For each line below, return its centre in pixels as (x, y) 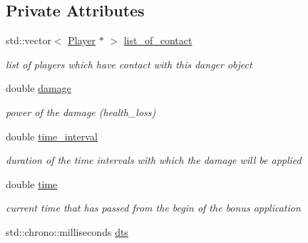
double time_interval (52, 136)
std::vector (29, 40)
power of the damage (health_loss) (81, 112)
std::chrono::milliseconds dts (67, 231)
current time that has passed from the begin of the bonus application (153, 208)
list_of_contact (158, 40)
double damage (38, 88)
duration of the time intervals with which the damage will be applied (154, 160)
